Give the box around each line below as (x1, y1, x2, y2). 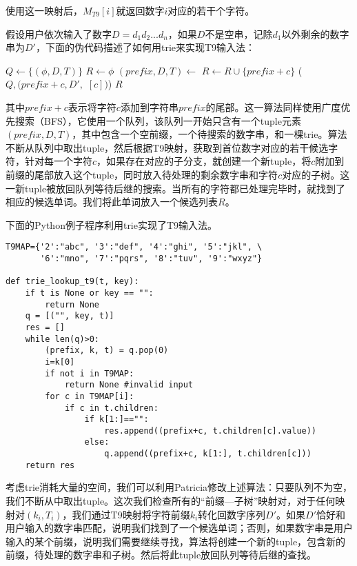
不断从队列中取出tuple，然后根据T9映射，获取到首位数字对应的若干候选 (6, 140, 329, 154)
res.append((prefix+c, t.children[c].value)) (104, 425, 317, 436)
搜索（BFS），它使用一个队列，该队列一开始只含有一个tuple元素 (14, 113, 301, 128)
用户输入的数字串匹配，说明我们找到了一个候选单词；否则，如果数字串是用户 (6, 520, 353, 535)
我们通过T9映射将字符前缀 (72, 507, 190, 521)
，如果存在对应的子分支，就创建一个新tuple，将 (96, 154, 312, 168)
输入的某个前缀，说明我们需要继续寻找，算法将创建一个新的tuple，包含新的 (6, 534, 346, 548)
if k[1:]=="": (84, 414, 149, 425)
